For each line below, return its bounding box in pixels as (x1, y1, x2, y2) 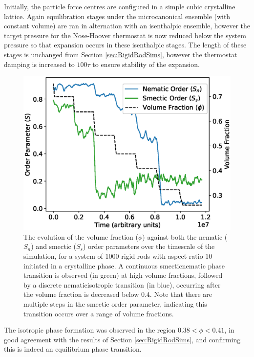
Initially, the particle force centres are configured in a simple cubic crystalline (4, 1, 235, 11)
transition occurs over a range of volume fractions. (23, 308, 174, 318)
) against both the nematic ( (142, 231, 228, 242)
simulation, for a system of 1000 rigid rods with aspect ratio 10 (23, 251, 212, 261)
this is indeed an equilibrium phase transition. (4, 344, 142, 354)
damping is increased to (4, 59, 75, 69)
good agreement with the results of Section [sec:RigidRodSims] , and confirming (4, 334, 241, 344)
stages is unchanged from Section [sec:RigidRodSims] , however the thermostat (4, 49, 237, 59)
